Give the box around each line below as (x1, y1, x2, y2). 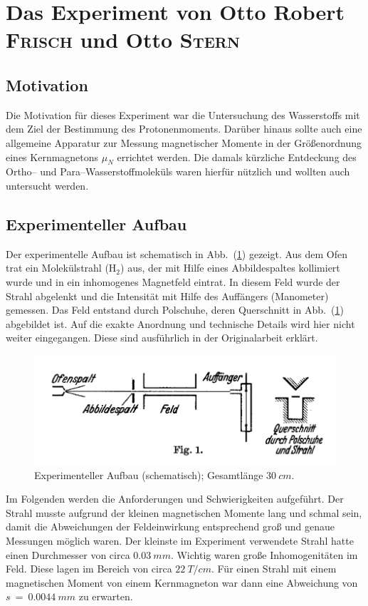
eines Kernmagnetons (6, 149, 99, 164)
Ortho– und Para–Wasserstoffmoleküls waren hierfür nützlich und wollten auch (6, 164, 350, 179)
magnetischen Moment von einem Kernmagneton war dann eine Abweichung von (6, 575, 358, 590)
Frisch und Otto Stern (6, 25, 241, 54)
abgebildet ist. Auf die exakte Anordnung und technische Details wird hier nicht (6, 316, 355, 331)
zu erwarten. (78, 589, 133, 604)
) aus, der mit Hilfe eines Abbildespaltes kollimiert (120, 260, 340, 275)
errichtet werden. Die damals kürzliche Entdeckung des (117, 149, 357, 164)
